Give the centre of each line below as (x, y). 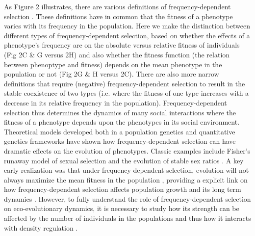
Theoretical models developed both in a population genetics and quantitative (120, 131)
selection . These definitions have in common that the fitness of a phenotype (118, 16)
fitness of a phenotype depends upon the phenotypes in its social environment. (122, 122)
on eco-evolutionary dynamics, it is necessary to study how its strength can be (122, 208)
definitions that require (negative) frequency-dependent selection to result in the (125, 83)
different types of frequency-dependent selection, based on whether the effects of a (127, 35)
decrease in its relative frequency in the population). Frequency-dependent (115, 102)
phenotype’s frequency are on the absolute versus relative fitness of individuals (122, 45)
